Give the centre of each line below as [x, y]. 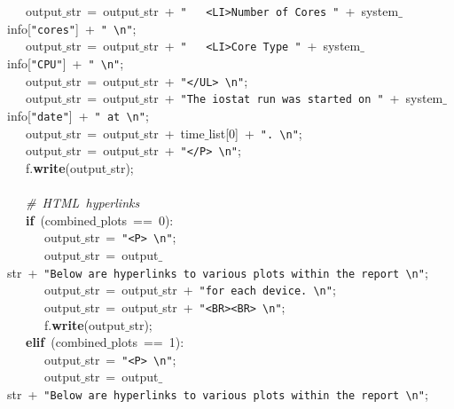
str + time [174, 133]
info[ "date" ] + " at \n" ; [78, 115]
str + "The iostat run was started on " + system [294, 98]
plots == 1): [148, 342]
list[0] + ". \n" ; [255, 133]
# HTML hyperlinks [83, 203]
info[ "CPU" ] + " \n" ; [66, 63]
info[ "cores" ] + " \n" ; [72, 28]
